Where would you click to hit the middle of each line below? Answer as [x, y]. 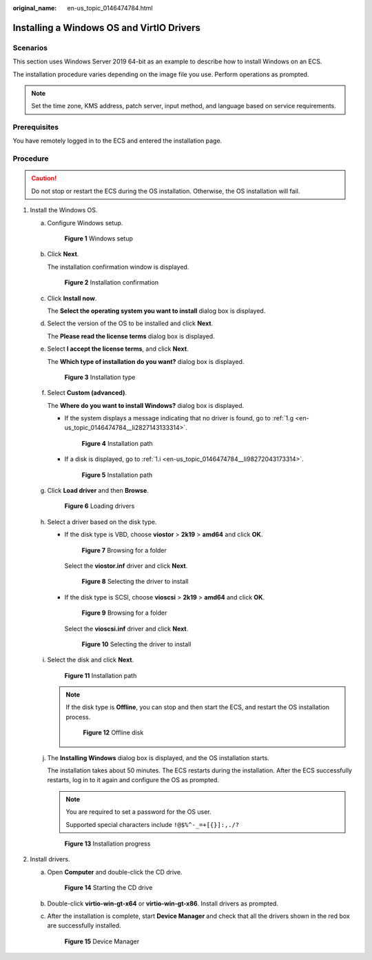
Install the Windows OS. [64, 210]
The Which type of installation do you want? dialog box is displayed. [146, 361]
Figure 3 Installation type [100, 377]
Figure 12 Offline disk [113, 733]
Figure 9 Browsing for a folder [124, 613]
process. [78, 717]
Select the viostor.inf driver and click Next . [126, 566]
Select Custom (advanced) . [87, 393]
